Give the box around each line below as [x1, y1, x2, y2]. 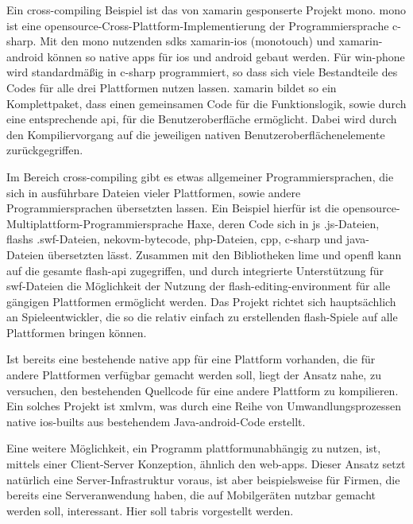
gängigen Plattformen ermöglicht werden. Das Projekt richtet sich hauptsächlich [6, 293, 396, 309]
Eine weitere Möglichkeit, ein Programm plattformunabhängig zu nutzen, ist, [6, 440, 381, 456]
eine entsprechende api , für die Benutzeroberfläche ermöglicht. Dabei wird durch [6, 111, 397, 127]
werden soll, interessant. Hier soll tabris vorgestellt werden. [6, 502, 294, 518]
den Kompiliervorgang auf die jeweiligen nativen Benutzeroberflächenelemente [6, 126, 385, 142]
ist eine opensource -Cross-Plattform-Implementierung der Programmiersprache [6, 17, 389, 33]
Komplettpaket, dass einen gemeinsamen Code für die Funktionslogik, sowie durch [6, 95, 407, 111]
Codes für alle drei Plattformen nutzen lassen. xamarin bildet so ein [6, 79, 337, 95]
